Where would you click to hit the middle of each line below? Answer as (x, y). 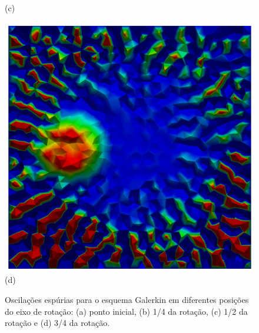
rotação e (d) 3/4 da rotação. (57, 323)
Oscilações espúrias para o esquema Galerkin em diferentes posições (127, 299)
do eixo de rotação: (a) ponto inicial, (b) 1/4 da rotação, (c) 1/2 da (126, 311)
